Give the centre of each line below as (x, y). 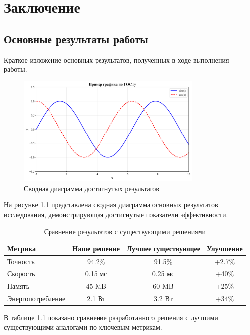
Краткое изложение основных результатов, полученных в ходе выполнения (117, 59)
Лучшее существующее (163, 248)
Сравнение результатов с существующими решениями (125, 231)
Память (19, 286)
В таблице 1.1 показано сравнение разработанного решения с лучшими (111, 317)
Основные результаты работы (76, 38)
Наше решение (96, 248)
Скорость (21, 273)
